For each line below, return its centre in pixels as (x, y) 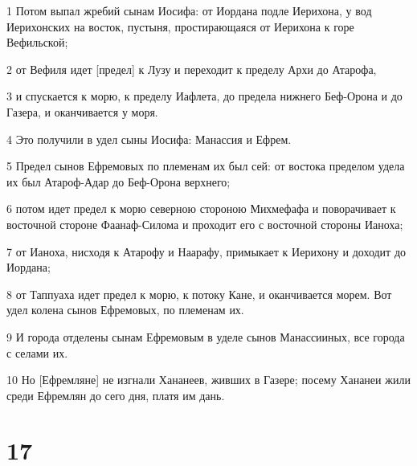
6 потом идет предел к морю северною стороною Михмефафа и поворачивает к (201, 208)
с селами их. (37, 352)
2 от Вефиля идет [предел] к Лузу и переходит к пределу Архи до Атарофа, (192, 69)
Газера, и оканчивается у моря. (82, 111)
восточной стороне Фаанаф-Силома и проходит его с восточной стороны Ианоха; (205, 224)
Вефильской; (37, 42)
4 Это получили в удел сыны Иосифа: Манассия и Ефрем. (149, 139)
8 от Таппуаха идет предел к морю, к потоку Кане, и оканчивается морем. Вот (199, 294)
